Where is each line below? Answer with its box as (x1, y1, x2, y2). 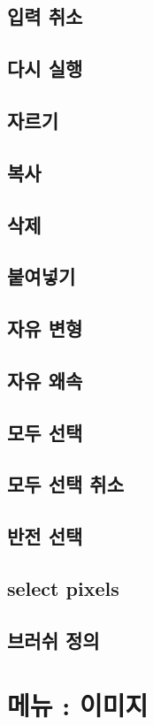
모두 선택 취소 (7, 470, 125, 498)
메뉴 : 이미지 (7, 687, 149, 723)
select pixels (7, 574, 119, 601)
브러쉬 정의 (7, 626, 100, 653)
